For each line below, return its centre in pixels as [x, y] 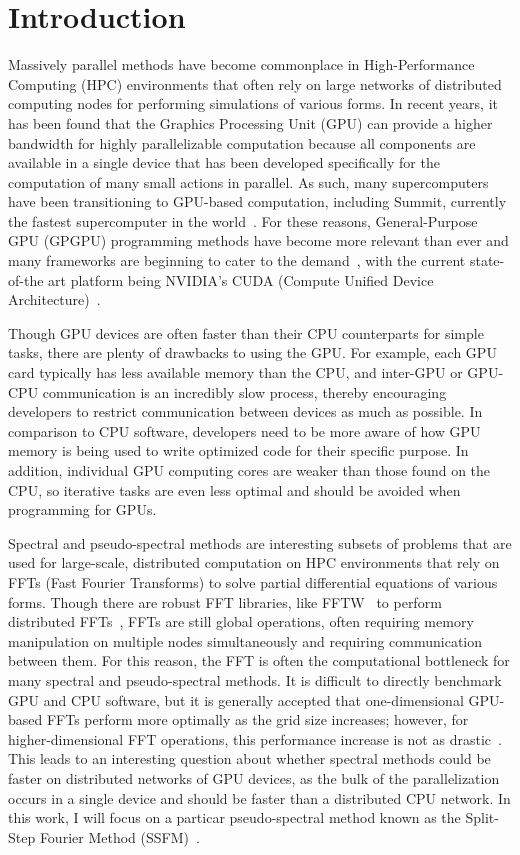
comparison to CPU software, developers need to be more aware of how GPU [244, 430]
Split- [482, 817]
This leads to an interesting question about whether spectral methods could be [249, 758]
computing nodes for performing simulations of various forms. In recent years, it [253, 103]
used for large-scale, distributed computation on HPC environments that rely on [254, 562]
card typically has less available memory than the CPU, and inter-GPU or [235, 372]
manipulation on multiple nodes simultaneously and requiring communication [245, 640]
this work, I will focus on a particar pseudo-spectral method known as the [234, 817]
